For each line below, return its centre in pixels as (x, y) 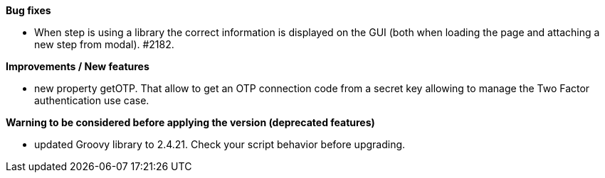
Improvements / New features (78, 66)
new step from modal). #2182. (104, 44)
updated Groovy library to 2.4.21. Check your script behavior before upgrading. (220, 144)
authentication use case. (92, 100)
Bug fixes (28, 10)
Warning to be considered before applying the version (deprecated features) (190, 122)
